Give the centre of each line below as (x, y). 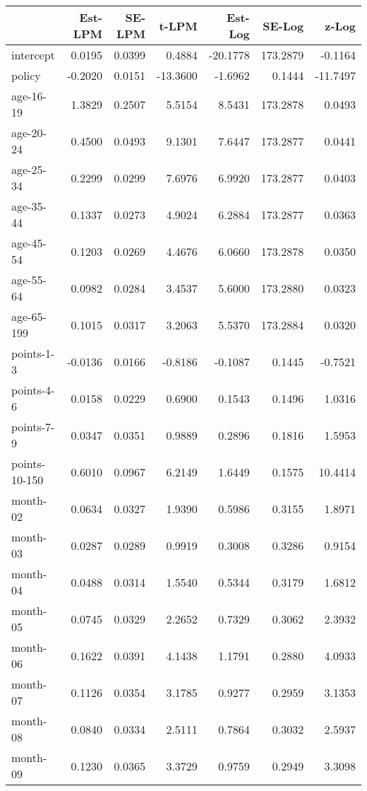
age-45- (29, 243)
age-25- (29, 169)
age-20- (29, 133)
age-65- (29, 316)
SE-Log (283, 25)
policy (26, 75)
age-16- (29, 96)
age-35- (29, 206)
